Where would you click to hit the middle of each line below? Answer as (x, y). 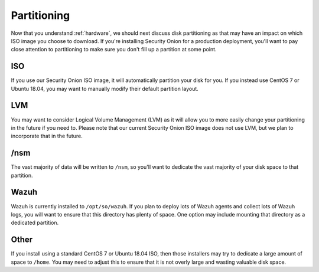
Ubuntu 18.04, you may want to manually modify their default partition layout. (105, 89)
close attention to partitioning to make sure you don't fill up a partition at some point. (114, 50)
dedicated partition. (35, 223)
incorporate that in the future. (47, 136)
